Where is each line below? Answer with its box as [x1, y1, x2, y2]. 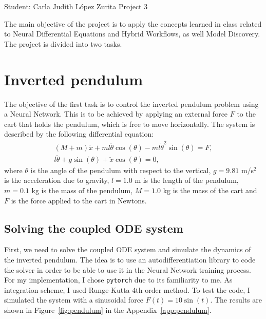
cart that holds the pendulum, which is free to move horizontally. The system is [4, 118, 255, 129]
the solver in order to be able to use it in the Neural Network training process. [4, 264, 251, 275]
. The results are [210, 294, 262, 305]
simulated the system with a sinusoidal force [4, 294, 144, 305]
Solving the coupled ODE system [4, 220, 183, 236]
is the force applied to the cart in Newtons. [11, 195, 147, 205]
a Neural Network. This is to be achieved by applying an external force [4, 108, 228, 119]
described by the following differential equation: [4, 128, 154, 139]
